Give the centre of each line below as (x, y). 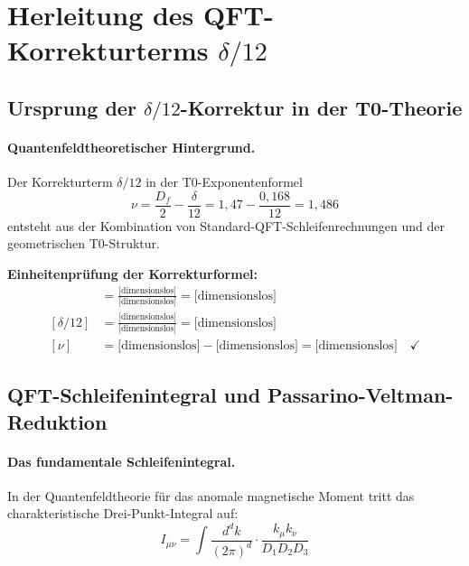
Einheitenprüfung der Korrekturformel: (132, 273)
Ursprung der (72, 107)
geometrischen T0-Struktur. (84, 243)
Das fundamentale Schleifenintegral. (122, 461)
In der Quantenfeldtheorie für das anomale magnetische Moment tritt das (211, 495)
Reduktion (57, 421)
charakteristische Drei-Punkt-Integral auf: (123, 513)
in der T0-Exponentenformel (224, 182)
